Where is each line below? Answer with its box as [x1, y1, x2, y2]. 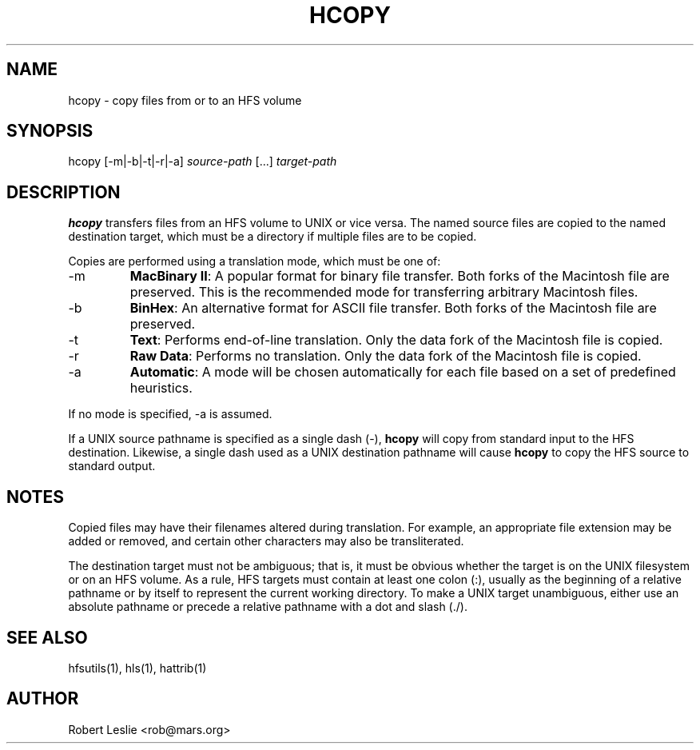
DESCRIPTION [6, 182, 121, 202]
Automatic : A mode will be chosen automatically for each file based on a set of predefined [129, 364, 676, 381]
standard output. [68, 459, 156, 473]
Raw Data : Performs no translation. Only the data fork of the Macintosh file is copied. [129, 348, 642, 365]
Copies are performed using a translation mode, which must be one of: [68, 254, 441, 269]
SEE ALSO [6, 627, 88, 648]
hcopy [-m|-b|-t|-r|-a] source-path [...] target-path [68, 154, 337, 169]
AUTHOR [6, 688, 79, 709]
